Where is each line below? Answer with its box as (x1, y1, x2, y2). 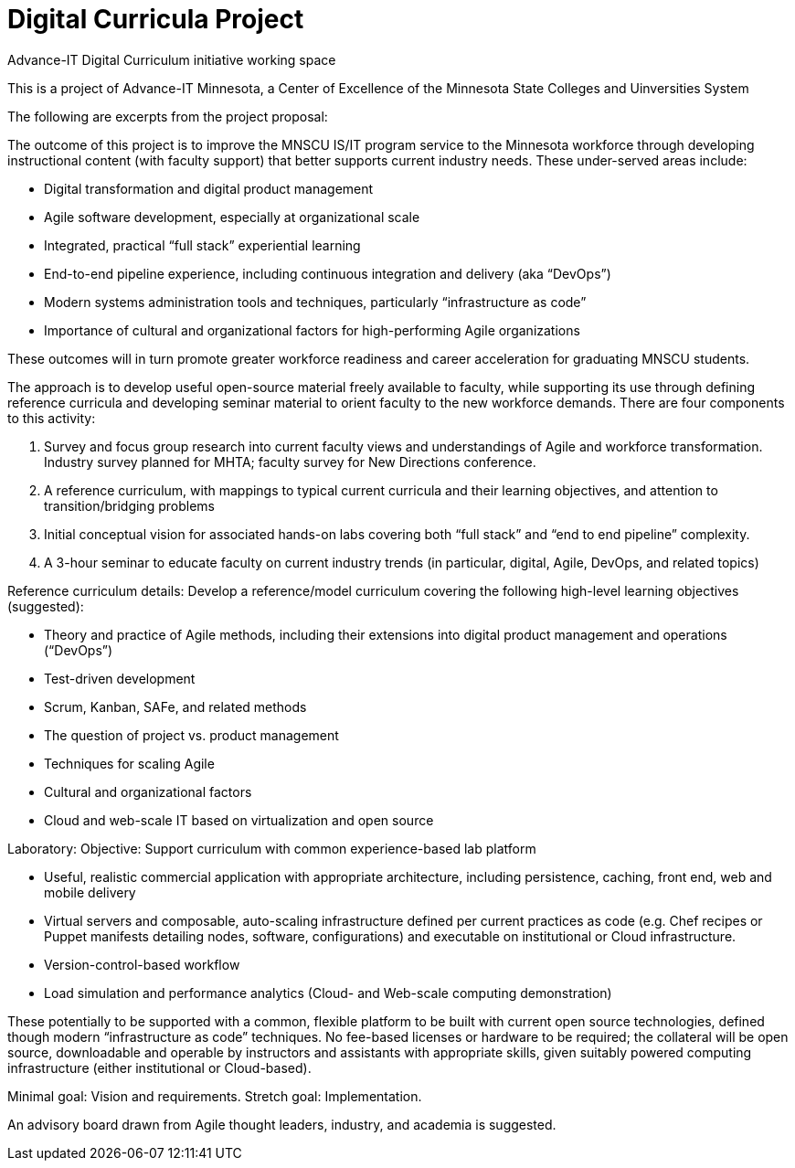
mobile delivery (44, 884, 136, 900)
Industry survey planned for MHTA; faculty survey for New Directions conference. (44, 453, 536, 470)
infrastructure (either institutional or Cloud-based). (7, 1059, 312, 1076)
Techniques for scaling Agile (44, 755, 215, 771)
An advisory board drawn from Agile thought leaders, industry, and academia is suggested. (7, 1116, 556, 1132)
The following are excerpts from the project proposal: (7, 108, 328, 124)
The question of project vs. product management (44, 727, 339, 743)
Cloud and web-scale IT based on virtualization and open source (44, 812, 434, 828)
